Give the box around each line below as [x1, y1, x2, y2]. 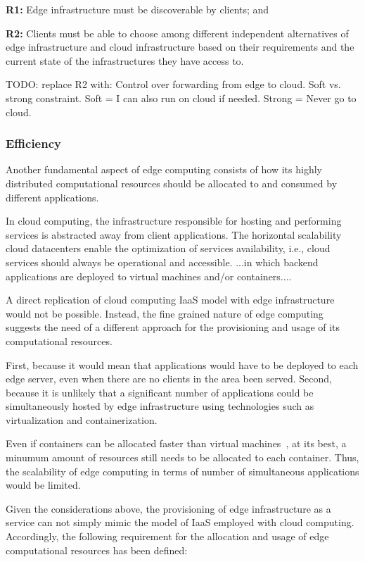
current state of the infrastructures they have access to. [6, 53, 244, 68]
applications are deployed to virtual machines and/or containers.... [6, 268, 292, 283]
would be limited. [6, 477, 81, 492]
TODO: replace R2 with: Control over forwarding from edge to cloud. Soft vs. [6, 77, 341, 92]
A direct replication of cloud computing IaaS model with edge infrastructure [6, 292, 335, 307]
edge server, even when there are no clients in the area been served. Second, [6, 371, 332, 386]
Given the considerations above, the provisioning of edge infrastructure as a [6, 501, 331, 516]
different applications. [6, 189, 99, 204]
